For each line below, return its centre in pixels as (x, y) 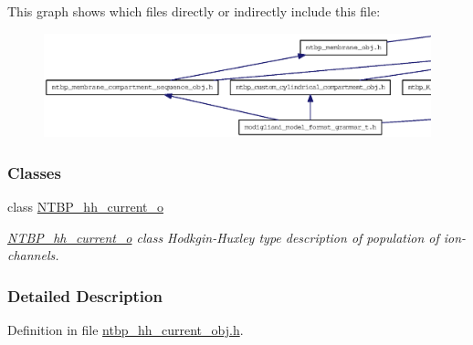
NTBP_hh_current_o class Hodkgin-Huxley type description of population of (223, 237)
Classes (34, 172)
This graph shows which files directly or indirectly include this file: (194, 11)
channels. (33, 255)
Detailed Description (85, 295)
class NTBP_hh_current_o (85, 207)
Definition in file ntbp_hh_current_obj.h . (126, 330)
